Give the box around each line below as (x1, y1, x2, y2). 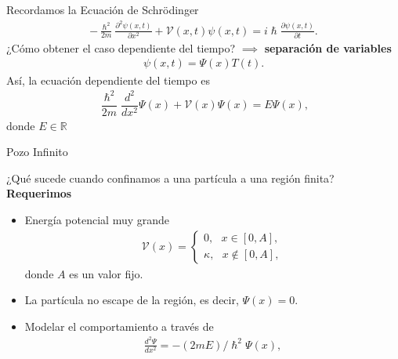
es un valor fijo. (69, 265, 143, 281)
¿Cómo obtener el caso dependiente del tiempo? (6, 39, 236, 56)
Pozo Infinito (6, 143, 68, 160)
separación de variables (264, 39, 392, 56)
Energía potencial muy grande (24, 212, 170, 228)
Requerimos (6, 185, 72, 201)
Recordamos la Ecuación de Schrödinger (6, 2, 199, 17)
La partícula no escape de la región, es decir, (24, 292, 239, 308)
